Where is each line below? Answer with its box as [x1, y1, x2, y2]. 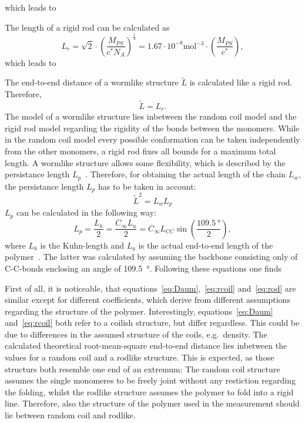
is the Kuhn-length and [40, 239, 125, 251]
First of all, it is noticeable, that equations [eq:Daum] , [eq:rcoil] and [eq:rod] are [5, 282, 296, 294]
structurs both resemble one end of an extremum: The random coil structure [5, 362, 280, 375]
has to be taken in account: [98, 180, 196, 192]
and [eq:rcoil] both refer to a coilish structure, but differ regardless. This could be [5, 316, 300, 329]
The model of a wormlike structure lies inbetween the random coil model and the [5, 110, 297, 123]
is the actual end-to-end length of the [138, 239, 273, 251]
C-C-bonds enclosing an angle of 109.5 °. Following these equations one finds [5, 262, 281, 274]
